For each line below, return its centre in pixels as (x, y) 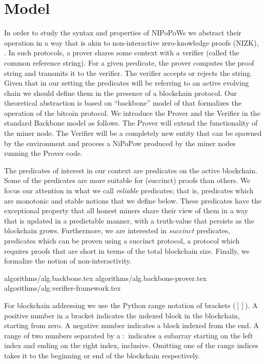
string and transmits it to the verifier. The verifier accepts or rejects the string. (128, 73)
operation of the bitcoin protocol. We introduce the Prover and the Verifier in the (132, 113)
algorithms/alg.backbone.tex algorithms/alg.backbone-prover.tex (106, 278)
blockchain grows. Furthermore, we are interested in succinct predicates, (117, 230)
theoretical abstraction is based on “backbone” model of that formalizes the (123, 103)
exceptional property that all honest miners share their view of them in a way (126, 210)
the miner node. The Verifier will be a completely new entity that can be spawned (133, 133)
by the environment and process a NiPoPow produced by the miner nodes (120, 143)
